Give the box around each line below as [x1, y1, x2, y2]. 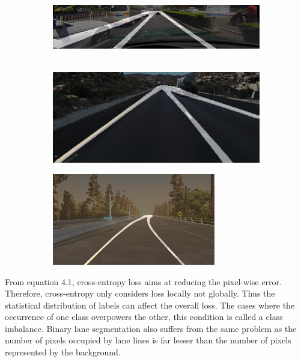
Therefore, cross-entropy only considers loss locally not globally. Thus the [5, 287, 275, 300]
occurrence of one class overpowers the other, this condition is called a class [5, 310, 283, 323]
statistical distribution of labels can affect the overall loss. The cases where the [5, 298, 295, 311]
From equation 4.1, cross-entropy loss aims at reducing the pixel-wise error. [5, 275, 282, 288]
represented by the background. [5, 346, 121, 358]
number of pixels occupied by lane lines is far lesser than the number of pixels [5, 334, 291, 346]
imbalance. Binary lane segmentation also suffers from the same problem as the [5, 322, 297, 334]
